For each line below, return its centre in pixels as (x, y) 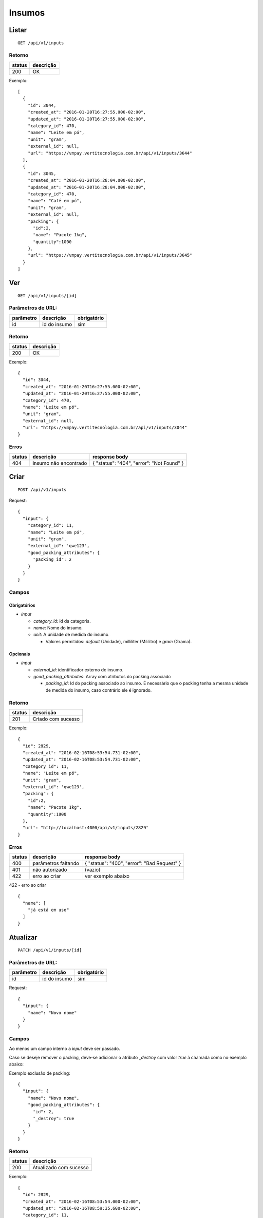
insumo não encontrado (60, 463)
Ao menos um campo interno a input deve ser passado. (65, 1048)
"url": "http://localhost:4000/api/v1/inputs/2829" (85, 828)
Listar (18, 30)
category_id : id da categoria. (62, 621)
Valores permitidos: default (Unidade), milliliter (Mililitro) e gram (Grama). (119, 641)
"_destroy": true (54, 1119)
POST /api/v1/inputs (42, 489)
